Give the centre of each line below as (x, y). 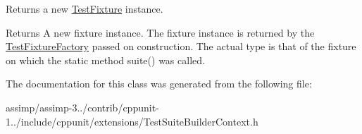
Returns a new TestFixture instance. (85, 8)
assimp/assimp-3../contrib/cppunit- (82, 107)
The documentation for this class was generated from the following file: (159, 84)
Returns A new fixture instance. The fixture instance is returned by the (160, 32)
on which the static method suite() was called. (105, 60)
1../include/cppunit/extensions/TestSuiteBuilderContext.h (132, 121)
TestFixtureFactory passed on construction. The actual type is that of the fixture (181, 46)
